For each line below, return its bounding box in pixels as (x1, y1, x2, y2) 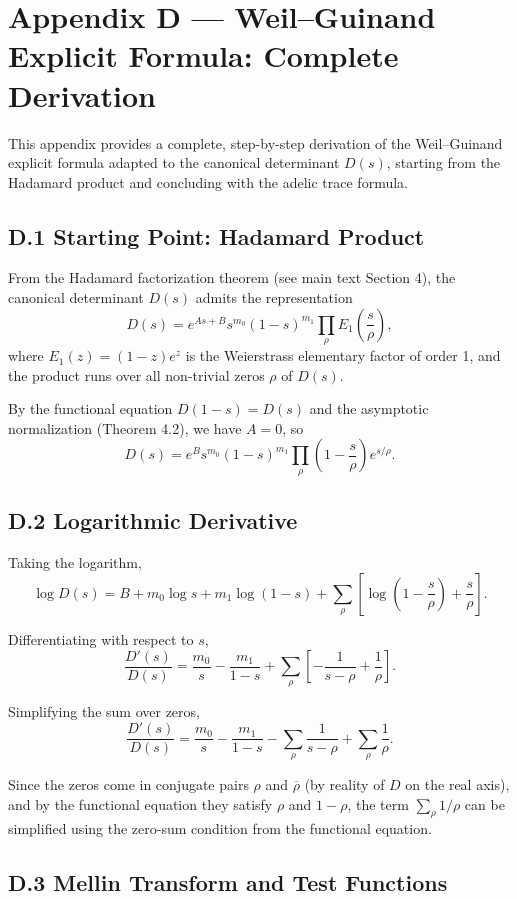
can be (464, 793, 505, 814)
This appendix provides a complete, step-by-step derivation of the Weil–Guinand (8, 132, 503, 153)
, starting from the (386, 152, 501, 173)
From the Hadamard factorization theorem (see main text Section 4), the (8, 267, 456, 288)
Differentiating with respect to (8, 629, 194, 650)
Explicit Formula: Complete (8, 35, 399, 76)
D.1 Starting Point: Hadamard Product (8, 220, 425, 251)
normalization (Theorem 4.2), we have (8, 417, 242, 438)
